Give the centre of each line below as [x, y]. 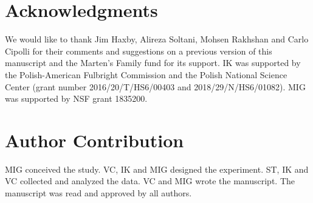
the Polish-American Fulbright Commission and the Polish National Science [146, 74]
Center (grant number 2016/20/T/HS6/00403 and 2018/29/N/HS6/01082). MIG [155, 86]
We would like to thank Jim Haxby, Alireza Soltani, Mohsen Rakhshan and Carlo [157, 39]
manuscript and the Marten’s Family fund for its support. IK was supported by [153, 63]
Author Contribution [95, 140]
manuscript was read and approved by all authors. [98, 193]
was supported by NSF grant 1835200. [76, 98]
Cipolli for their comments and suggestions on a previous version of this [139, 51]
